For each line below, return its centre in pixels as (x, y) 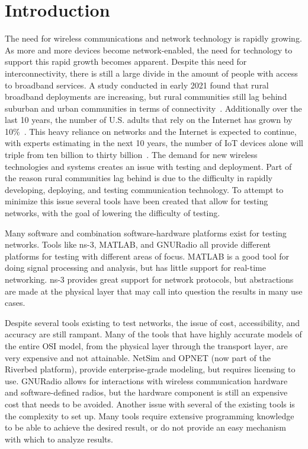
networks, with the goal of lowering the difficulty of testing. (113, 213)
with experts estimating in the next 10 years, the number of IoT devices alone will (154, 143)
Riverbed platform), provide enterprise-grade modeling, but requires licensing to (150, 369)
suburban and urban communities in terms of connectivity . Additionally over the (153, 108)
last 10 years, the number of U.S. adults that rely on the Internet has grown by (149, 120)
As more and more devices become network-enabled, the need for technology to (149, 50)
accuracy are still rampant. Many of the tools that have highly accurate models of (153, 334)
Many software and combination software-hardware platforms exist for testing (146, 233)
